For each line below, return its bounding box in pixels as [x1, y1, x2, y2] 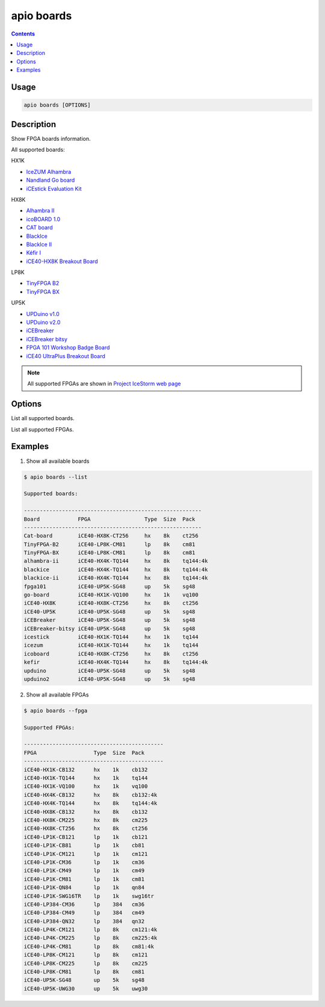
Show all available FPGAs [26, 691, 89, 698]
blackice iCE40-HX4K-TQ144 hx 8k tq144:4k [23, 566, 208, 573]
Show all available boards [26, 457, 90, 465]
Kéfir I [26, 249, 42, 256]
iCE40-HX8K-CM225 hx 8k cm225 [23, 816, 148, 823]
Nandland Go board [26, 176, 75, 184]
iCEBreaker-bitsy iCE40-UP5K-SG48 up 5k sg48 [23, 625, 196, 632]
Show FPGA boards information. [11, 135, 91, 142]
